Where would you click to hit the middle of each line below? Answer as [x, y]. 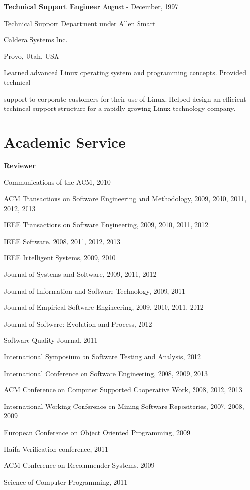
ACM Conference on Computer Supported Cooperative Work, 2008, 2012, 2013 [123, 390]
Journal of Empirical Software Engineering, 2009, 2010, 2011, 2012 [104, 307]
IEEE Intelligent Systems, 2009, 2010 [60, 258]
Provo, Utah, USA [32, 56]
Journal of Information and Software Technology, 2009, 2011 [95, 290]
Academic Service [65, 142]
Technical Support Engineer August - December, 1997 [91, 6]
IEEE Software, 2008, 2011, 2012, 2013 [62, 241]
